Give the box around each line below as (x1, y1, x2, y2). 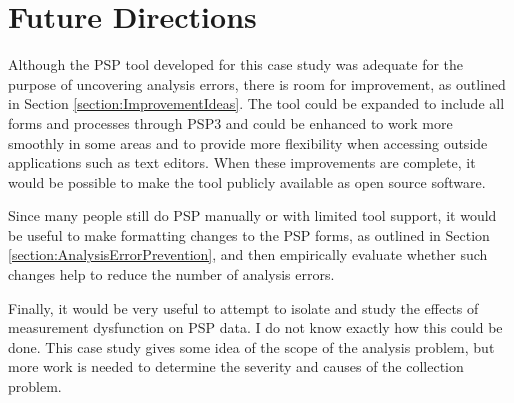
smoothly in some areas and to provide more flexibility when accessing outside (8, 132, 488, 153)
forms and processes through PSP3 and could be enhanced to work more (8, 112, 453, 133)
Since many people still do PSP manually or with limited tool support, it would (8, 205, 497, 226)
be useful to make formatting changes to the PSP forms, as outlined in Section (8, 224, 490, 245)
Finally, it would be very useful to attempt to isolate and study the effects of (8, 297, 479, 318)
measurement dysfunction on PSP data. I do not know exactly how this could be (8, 317, 503, 338)
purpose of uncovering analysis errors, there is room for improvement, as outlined (8, 73, 506, 94)
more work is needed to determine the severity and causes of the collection (8, 356, 464, 377)
